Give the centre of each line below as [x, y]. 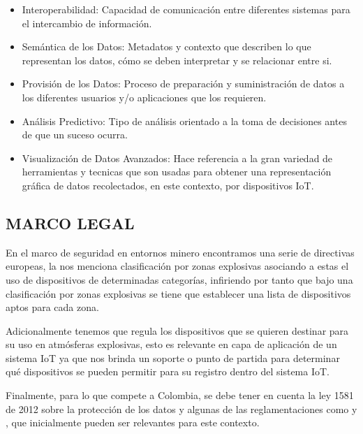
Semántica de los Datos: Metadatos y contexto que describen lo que [166, 46]
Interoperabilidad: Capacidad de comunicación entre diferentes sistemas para [186, 9]
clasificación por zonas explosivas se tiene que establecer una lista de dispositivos [178, 293]
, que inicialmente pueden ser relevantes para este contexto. [133, 422]
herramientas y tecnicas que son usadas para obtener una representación [177, 172]
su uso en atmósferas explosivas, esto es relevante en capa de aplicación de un [171, 344]
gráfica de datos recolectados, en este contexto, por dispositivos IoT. [168, 185]
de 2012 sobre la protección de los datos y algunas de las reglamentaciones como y [181, 408]
